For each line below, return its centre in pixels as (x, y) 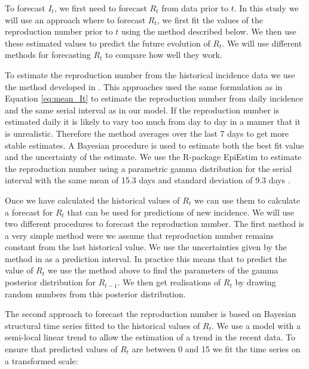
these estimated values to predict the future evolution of (108, 43)
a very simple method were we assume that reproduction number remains (140, 235)
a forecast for (29, 212)
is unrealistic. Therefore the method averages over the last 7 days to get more (147, 133)
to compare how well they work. (164, 55)
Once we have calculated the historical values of (92, 200)
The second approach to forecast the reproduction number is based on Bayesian (151, 314)
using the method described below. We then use (209, 31)
